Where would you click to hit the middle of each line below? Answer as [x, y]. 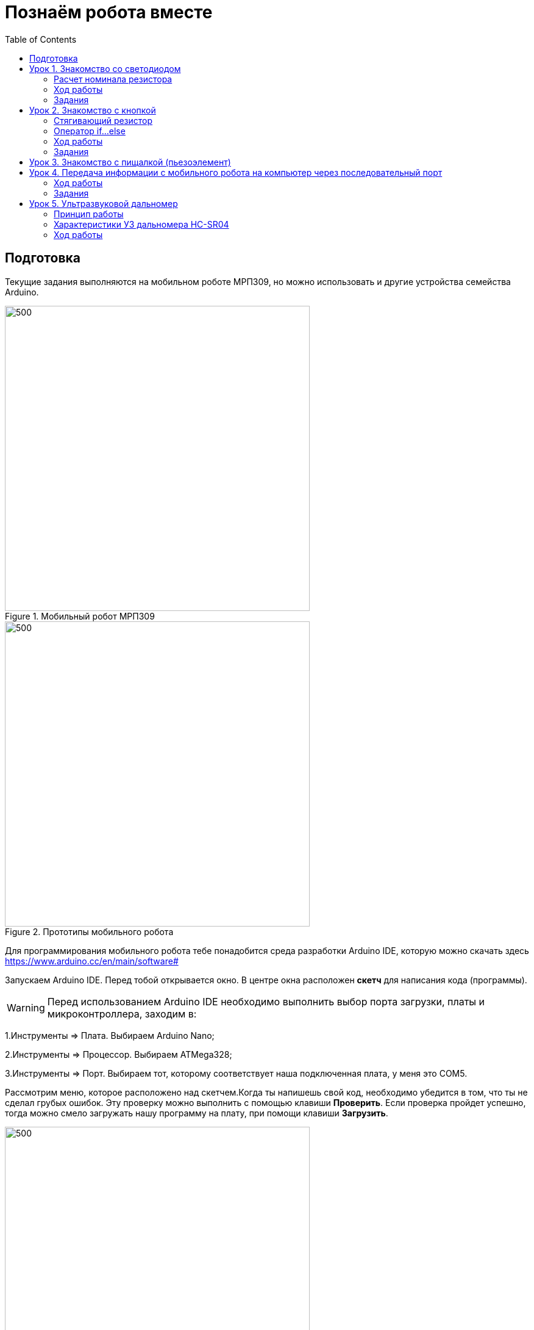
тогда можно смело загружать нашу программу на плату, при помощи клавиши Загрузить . [197, 1113]
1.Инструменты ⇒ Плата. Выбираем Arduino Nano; [110, 1035]
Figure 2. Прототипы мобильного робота [89, 931]
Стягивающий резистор [103, 120]
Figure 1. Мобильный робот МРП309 [80, 616]
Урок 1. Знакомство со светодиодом [105, 68]
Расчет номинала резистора [113, 79]
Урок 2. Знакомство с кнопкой [93, 110]
